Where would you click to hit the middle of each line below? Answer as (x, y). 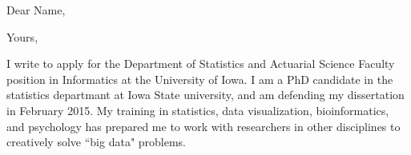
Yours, (22, 36)
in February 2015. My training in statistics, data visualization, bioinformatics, (198, 110)
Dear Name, (36, 10)
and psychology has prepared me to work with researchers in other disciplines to (203, 126)
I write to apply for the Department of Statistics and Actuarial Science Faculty (201, 64)
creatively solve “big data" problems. (97, 142)
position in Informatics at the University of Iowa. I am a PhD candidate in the (200, 79)
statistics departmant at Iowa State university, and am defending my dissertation (205, 95)
